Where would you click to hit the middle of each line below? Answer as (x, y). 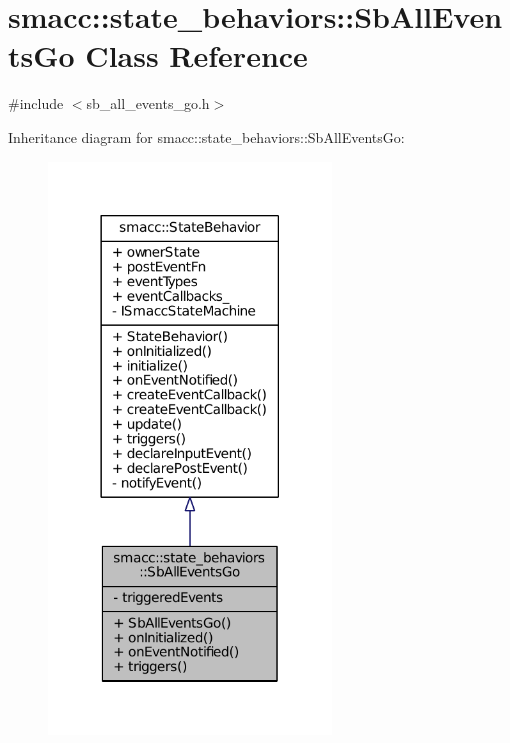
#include (36, 103)
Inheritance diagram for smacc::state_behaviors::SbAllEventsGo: (206, 136)
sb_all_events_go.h (148, 103)
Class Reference (196, 55)
